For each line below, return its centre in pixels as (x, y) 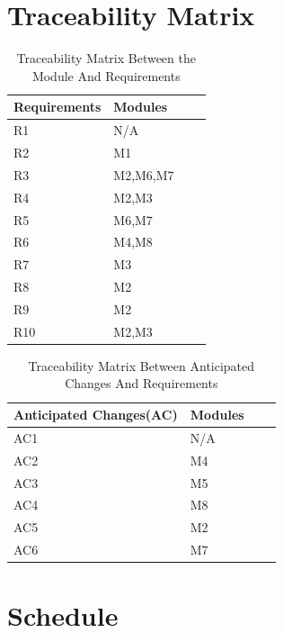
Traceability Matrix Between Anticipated (141, 365)
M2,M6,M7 (144, 174)
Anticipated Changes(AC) (96, 415)
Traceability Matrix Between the (106, 58)
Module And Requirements (106, 75)
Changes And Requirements (141, 383)
